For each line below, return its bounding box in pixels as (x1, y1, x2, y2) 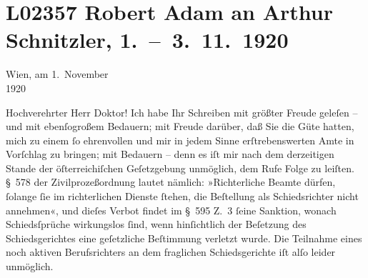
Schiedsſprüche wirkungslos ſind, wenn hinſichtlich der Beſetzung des (6, 217, 307, 232)
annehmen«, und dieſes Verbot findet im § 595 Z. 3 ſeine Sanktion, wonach (6, 202, 337, 217)
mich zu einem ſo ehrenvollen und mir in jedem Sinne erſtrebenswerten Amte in (6, 132, 354, 147)
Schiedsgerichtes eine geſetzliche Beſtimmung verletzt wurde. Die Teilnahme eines (6, 230, 362, 245)
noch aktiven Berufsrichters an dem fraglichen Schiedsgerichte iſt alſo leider (6, 244, 336, 259)
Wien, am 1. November (6, 66, 109, 81)
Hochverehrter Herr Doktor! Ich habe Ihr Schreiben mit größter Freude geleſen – (6, 104, 358, 119)
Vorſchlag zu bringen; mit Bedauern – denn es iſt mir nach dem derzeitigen (6, 147, 334, 162)
